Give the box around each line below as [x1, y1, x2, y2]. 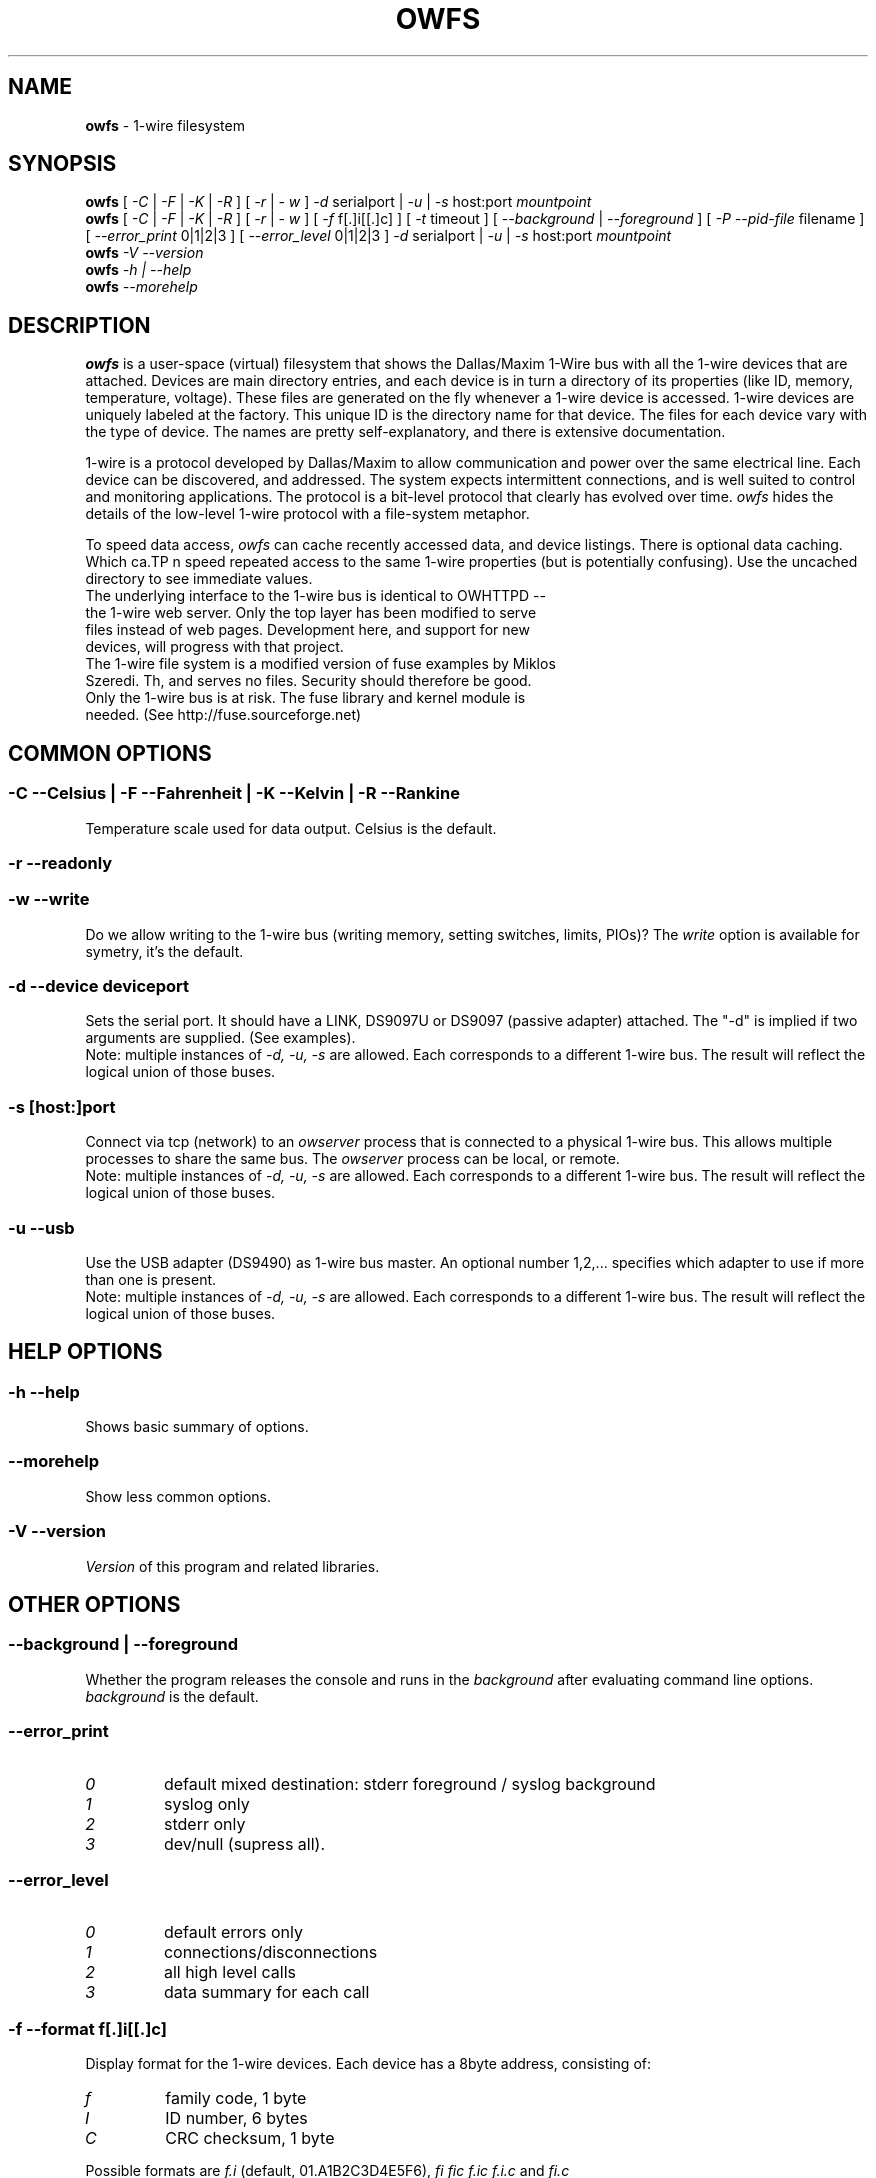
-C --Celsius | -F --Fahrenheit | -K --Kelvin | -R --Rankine [8, 783, 460, 804]
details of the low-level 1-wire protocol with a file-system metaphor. [85, 505, 530, 523]
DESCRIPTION [8, 312, 151, 338]
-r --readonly [8, 852, 113, 873]
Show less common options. [85, 1487, 272, 1505]
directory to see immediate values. [85, 570, 313, 588]
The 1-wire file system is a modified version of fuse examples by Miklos [85, 655, 556, 673]
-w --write [8, 889, 90, 910]
